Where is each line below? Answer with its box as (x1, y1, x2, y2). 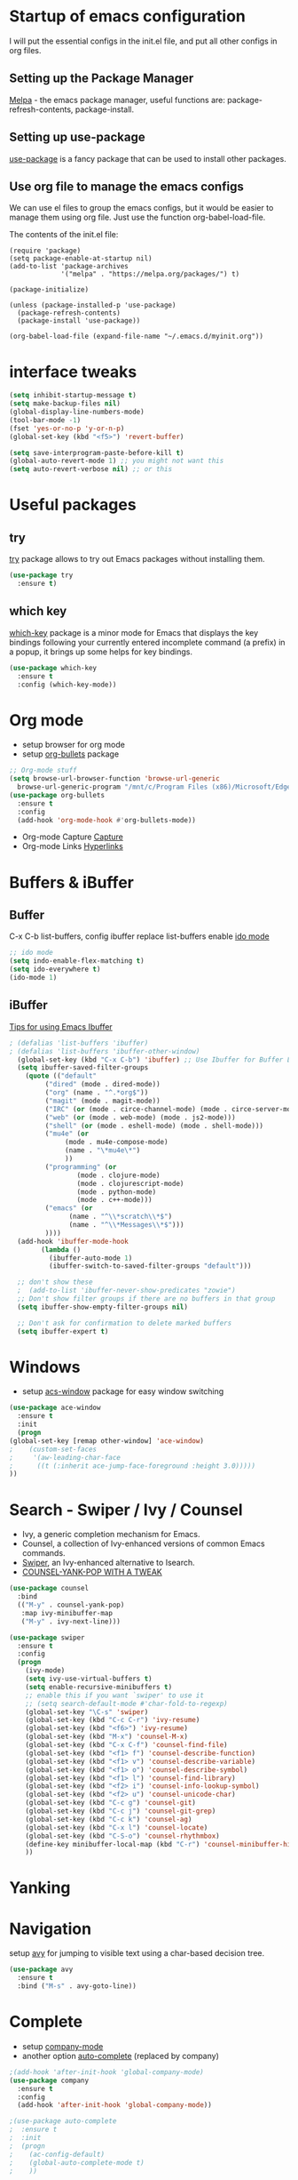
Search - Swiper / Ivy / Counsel (9, 1500, 243, 1519)
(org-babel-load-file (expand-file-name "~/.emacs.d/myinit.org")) (9, 332, 264, 341)
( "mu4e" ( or (44, 1129, 90, 1139)
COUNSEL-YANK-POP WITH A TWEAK (21, 1567, 162, 1577)
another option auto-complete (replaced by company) (21, 2050, 220, 2061)
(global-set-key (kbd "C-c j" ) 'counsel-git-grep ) (25, 1807, 216, 1815)
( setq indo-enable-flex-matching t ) (9, 957, 145, 966)
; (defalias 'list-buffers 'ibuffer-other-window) (9, 1046, 200, 1055)
